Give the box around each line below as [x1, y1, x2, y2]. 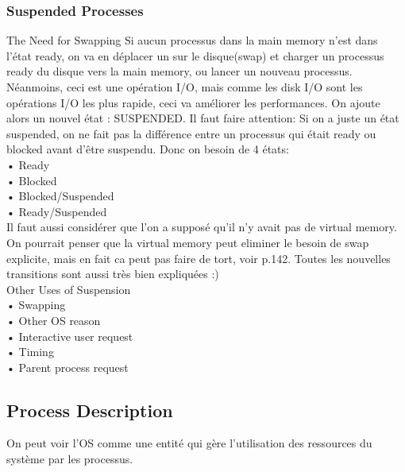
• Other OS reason [6, 311, 101, 328]
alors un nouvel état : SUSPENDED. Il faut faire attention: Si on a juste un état [6, 110, 399, 126]
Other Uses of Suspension [6, 280, 131, 297]
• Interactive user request [6, 327, 133, 344]
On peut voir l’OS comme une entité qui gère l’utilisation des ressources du [6, 435, 372, 451]
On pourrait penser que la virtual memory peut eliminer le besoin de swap [6, 234, 369, 250]
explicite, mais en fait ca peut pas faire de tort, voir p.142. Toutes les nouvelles [6, 250, 391, 266]
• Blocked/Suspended [6, 188, 114, 204]
